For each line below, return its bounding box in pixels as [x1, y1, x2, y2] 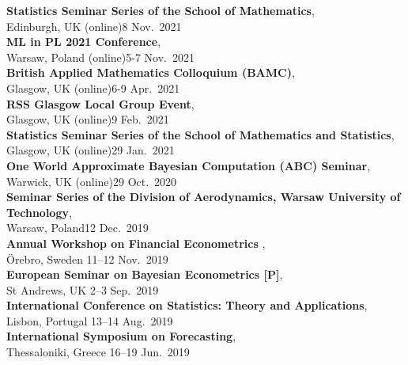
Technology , [6, 203, 72, 220]
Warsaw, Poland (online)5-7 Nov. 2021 [6, 48, 195, 65]
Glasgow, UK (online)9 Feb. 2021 [6, 111, 169, 127]
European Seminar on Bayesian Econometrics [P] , [6, 266, 283, 283]
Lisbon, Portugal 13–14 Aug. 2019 [6, 312, 173, 329]
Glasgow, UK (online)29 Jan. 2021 [6, 142, 175, 158]
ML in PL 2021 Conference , [6, 33, 161, 50]
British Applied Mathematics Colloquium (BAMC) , [6, 64, 295, 81]
